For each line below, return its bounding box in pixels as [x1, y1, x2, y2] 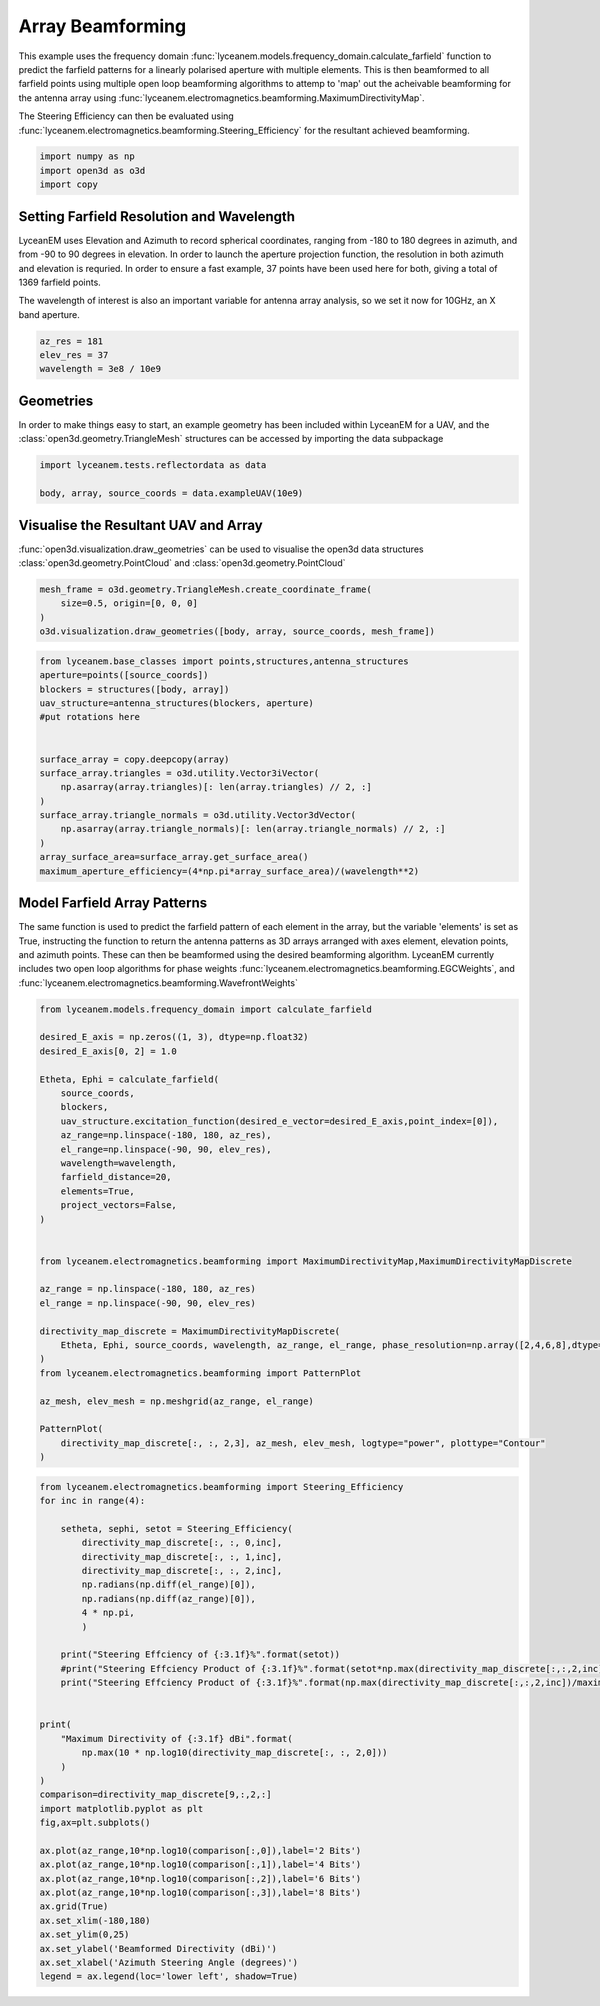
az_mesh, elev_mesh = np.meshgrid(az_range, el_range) [39, 1395, 314, 1407]
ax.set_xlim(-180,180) [39, 1915, 151, 1926]
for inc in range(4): [39, 1495, 146, 1507]
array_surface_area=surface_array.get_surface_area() [39, 851, 309, 863]
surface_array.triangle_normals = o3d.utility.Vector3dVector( [39, 810, 357, 821]
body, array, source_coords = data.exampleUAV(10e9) [39, 488, 304, 499]
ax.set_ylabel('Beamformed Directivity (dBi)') [39, 1943, 277, 1954]
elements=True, [60, 1185, 135, 1197]
